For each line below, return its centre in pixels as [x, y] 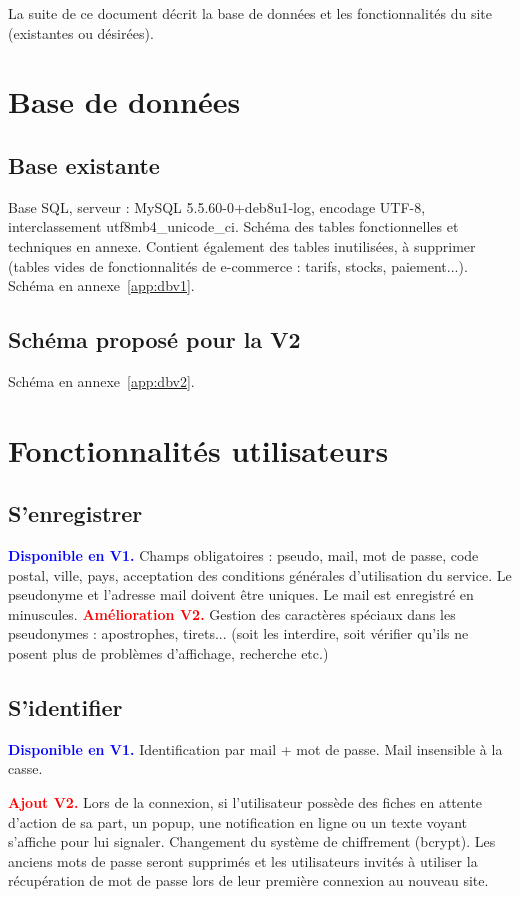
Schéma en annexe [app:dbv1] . [101, 285]
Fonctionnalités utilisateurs [198, 449]
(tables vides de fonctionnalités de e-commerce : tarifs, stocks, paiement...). [238, 265]
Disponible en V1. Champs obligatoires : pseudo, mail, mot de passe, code [243, 555]
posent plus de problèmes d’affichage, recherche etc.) [168, 653]
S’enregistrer [75, 513]
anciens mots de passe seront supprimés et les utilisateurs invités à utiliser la [243, 860]
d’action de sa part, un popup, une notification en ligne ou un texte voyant [238, 821]
